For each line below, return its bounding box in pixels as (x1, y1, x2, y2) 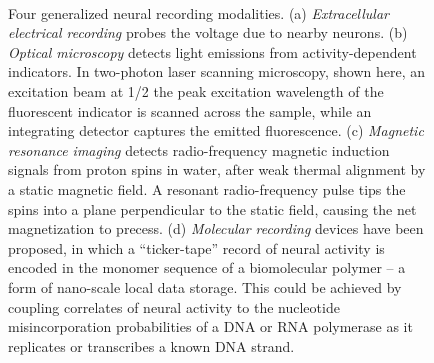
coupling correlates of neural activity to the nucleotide (8, 296, 340, 317)
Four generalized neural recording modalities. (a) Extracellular (8, 2, 389, 23)
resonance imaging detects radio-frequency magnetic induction (8, 139, 390, 160)
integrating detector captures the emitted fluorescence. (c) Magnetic (8, 120, 424, 141)
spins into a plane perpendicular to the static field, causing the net (8, 198, 417, 219)
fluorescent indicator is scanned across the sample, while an (8, 100, 372, 121)
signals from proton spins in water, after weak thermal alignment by (8, 159, 426, 180)
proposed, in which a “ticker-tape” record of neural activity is (8, 237, 385, 258)
